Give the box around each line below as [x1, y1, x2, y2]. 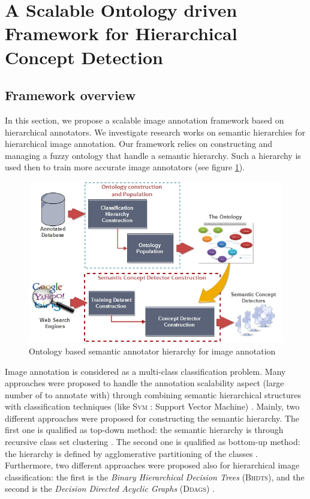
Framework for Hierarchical [5, 21, 237, 46]
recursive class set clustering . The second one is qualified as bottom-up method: [5, 435, 300, 448]
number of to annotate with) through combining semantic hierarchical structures [5, 388, 301, 401]
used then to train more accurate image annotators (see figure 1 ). [5, 161, 245, 173]
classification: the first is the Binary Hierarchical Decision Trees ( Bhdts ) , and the [5, 470, 305, 483]
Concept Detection [5, 44, 163, 69]
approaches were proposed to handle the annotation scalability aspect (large [5, 377, 284, 389]
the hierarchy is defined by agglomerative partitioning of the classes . [5, 447, 258, 459]
